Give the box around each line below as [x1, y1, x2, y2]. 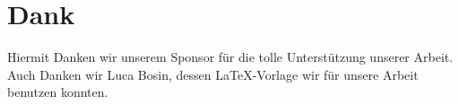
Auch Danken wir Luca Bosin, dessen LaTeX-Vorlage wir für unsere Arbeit [7, 65, 419, 83]
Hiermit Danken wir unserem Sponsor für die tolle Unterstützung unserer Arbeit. [7, 48, 454, 66]
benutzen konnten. [7, 82, 108, 101]
